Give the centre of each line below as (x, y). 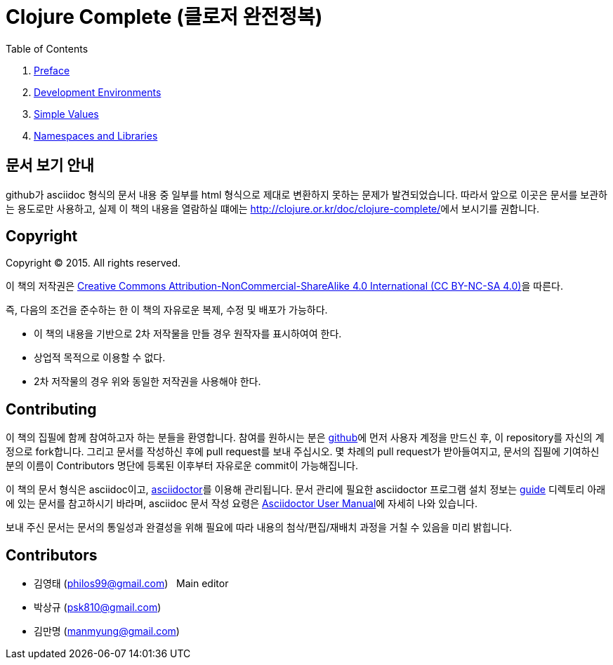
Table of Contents (47, 48)
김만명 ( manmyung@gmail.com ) (107, 631)
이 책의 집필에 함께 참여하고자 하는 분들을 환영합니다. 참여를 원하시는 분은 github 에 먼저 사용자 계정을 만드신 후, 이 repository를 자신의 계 (305, 438)
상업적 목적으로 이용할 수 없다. (100, 358)
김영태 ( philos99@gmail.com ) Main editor (131, 584)
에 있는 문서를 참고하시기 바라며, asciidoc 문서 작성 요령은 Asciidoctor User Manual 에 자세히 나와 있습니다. (242, 504)
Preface (52, 70)
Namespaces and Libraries (96, 135)
